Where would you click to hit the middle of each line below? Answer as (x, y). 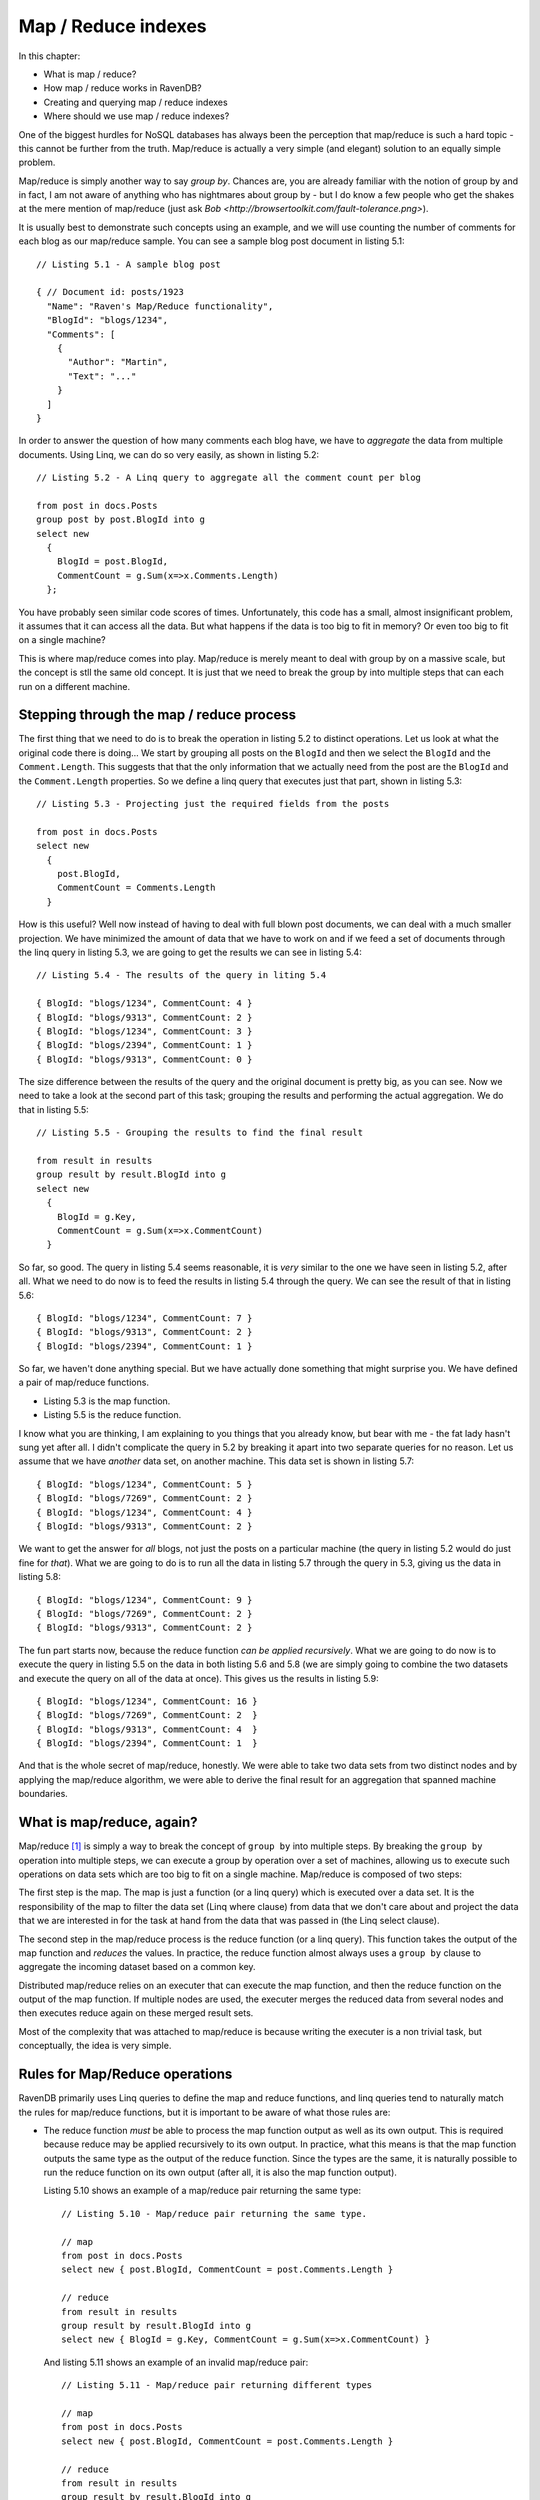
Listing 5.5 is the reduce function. (112, 1415)
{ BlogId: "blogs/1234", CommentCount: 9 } (144, 1599)
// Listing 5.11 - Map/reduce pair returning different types (217, 2385)
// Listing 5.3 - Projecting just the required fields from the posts (213, 804)
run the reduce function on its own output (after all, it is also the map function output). (220, 2172)
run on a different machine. (74, 686)
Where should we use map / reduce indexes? (136, 116)
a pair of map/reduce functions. (84, 1382)
